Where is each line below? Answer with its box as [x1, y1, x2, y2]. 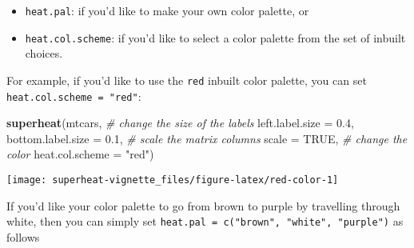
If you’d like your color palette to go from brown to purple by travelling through [6, 197, 400, 214]
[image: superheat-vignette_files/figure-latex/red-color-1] [6, 174, 339, 186]
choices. [25, 45, 63, 62]
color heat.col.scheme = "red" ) [6, 146, 154, 162]
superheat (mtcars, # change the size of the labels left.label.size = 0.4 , [6, 114, 354, 131]
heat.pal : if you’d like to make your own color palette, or [25, 2, 309, 18]
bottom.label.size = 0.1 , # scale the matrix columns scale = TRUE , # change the [6, 130, 408, 146]
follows [6, 228, 40, 245]
